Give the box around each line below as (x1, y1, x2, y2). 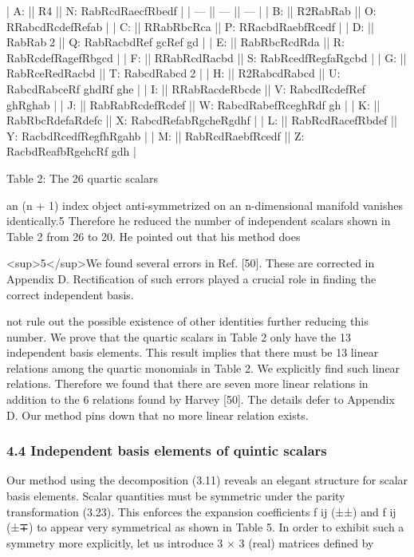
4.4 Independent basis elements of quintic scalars (6, 440, 327, 460)
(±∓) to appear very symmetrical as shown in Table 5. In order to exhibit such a (6, 519, 404, 535)
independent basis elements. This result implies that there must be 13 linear (6, 344, 379, 361)
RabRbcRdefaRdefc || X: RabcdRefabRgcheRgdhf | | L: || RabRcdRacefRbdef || (6, 112, 397, 128)
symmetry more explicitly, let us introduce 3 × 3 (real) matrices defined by (6, 534, 374, 551)
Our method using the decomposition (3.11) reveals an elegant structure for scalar (6, 472, 408, 488)
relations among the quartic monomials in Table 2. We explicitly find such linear (6, 359, 400, 376)
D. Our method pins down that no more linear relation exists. (6, 406, 309, 423)
